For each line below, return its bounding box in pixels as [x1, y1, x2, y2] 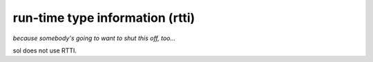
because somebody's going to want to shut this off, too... [12, 34, 176, 42]
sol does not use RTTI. [12, 46, 77, 55]
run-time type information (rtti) [12, 10, 195, 25]
